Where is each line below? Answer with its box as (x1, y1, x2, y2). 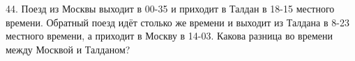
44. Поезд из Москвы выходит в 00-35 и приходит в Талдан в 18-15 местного (6, 1, 335, 15)
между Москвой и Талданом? (6, 42, 130, 56)
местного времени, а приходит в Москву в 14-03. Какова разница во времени (6, 28, 333, 43)
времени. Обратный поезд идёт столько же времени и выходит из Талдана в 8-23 (6, 15, 349, 29)
